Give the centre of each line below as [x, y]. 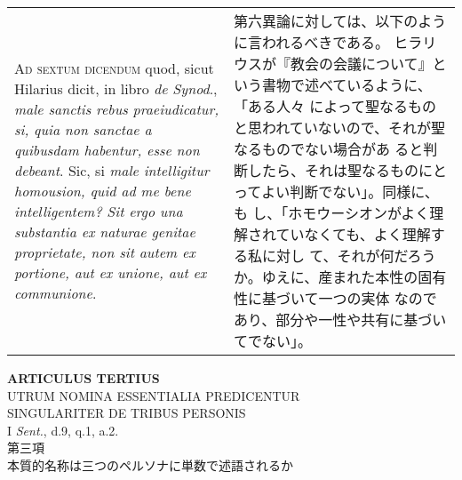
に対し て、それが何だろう [349, 256]
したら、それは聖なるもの [333, 170]
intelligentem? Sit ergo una [99, 211]
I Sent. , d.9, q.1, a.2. [63, 430]
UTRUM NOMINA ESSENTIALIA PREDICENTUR [154, 395]
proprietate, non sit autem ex [105, 252]
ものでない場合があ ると [343, 149]
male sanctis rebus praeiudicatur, [117, 109]
